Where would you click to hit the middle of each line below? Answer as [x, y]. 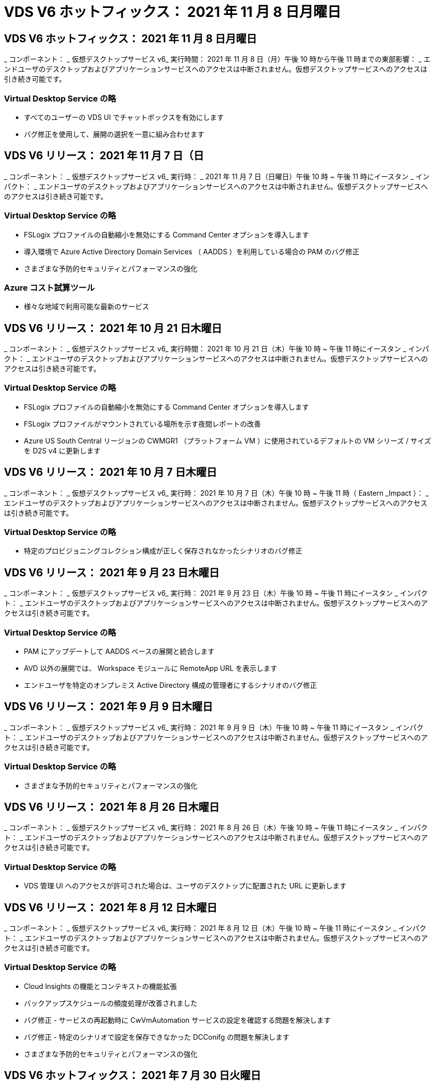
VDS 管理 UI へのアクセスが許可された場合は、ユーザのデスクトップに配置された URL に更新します [185, 886]
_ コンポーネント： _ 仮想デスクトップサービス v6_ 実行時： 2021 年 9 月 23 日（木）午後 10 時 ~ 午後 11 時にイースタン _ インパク [216, 593]
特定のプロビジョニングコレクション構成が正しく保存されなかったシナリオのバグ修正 [163, 551]
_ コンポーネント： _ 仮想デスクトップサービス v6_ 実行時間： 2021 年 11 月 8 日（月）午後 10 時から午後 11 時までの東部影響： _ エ [217, 59]
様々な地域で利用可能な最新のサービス [87, 307]
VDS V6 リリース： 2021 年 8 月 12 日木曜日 [111, 907]
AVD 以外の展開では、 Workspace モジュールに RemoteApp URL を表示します [151, 668]
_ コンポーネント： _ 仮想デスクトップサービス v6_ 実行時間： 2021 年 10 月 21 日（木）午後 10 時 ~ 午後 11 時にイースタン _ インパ [217, 349]
